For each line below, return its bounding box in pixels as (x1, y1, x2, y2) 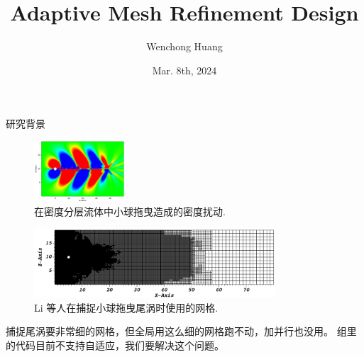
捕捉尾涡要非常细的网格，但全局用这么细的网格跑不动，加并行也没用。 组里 (6, 324, 357, 339)
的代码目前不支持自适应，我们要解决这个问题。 (6, 337, 224, 352)
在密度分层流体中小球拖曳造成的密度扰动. (34, 203, 226, 218)
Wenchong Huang (146, 39, 223, 54)
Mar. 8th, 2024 (152, 62, 217, 77)
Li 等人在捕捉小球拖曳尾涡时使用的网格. (34, 300, 219, 314)
